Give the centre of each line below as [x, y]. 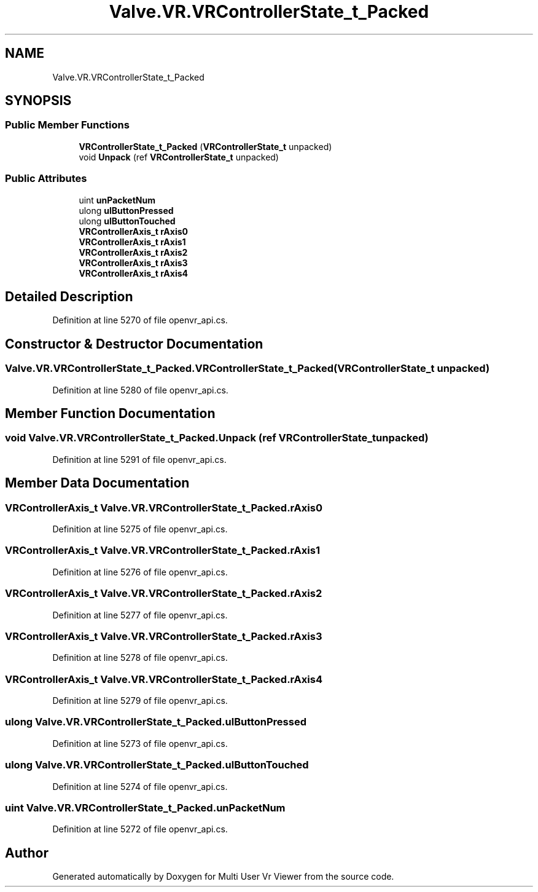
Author [27, 853]
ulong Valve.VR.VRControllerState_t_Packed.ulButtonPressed [156, 722]
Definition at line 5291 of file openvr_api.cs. [139, 459]
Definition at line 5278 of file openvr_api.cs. [140, 658]
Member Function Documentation [110, 414]
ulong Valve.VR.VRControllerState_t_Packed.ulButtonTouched [157, 765]
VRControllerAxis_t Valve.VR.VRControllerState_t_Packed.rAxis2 [164, 594]
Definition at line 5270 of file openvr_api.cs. [140, 320]
